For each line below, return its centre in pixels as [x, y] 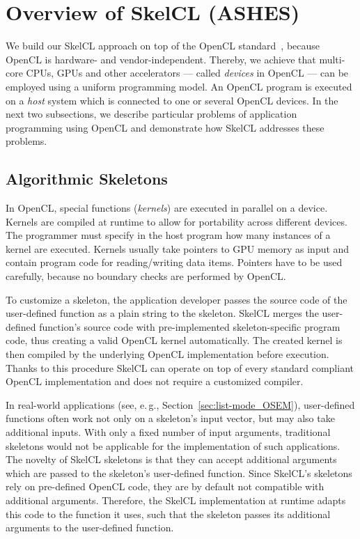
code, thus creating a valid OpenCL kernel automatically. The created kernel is [174, 340]
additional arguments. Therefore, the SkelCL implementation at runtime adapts [176, 500]
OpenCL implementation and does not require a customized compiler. [155, 381]
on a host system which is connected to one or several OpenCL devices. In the [172, 100]
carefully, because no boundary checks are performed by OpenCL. [146, 276]
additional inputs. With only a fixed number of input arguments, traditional [168, 431]
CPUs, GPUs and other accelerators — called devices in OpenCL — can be [187, 73]
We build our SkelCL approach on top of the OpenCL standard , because [163, 46]
